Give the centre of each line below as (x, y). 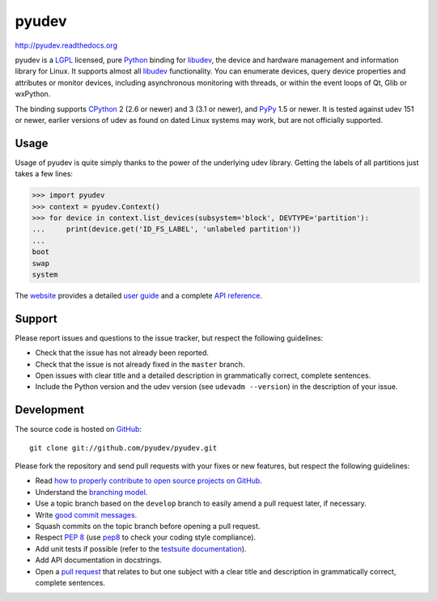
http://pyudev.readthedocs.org (66, 45)
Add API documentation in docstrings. (98, 560)
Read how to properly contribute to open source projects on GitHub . (148, 480)
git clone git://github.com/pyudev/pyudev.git (123, 448)
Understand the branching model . (91, 492)
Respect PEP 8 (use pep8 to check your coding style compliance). (146, 537)
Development (50, 410)
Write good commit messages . (86, 514)
